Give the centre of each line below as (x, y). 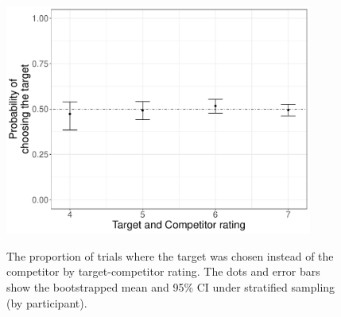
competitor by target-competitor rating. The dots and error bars (163, 271)
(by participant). (47, 302)
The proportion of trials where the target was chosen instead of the (170, 255)
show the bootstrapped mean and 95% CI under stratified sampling (171, 286)
